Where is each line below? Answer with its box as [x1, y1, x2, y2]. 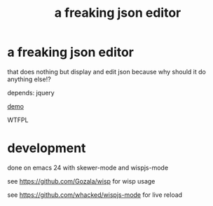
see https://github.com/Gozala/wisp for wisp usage [7, 177, 156, 185]
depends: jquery [7, 88, 55, 97]
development [7, 140, 86, 156]
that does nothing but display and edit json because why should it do [7, 67, 207, 76]
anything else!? [7, 75, 51, 83]
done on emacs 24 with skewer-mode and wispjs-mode [7, 163, 169, 172]
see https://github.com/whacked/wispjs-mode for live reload [7, 191, 183, 199]
